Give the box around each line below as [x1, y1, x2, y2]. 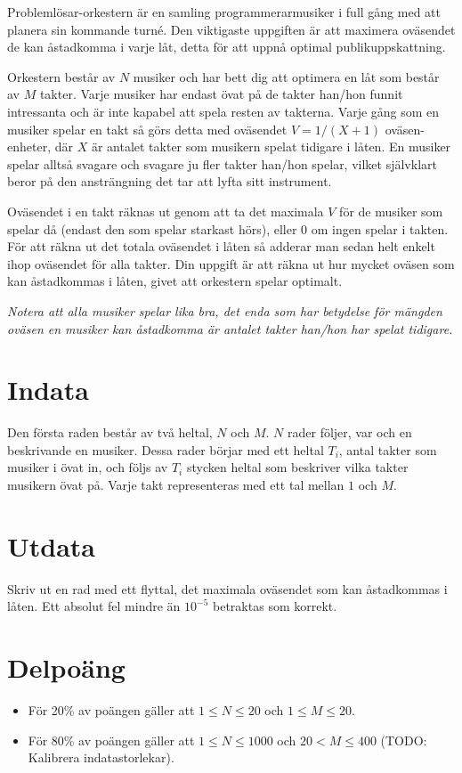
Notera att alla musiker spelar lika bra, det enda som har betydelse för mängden [7, 301, 442, 320]
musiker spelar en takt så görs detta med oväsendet [7, 119, 288, 138]
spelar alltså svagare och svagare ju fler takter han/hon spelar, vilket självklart [7, 154, 437, 173]
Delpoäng [7, 649, 126, 686]
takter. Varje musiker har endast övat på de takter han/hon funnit [39, 85, 403, 103]
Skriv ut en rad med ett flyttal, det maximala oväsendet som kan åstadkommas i [7, 579, 448, 598]
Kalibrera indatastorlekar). [28, 748, 174, 767]
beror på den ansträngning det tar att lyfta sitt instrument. [7, 172, 332, 191]
